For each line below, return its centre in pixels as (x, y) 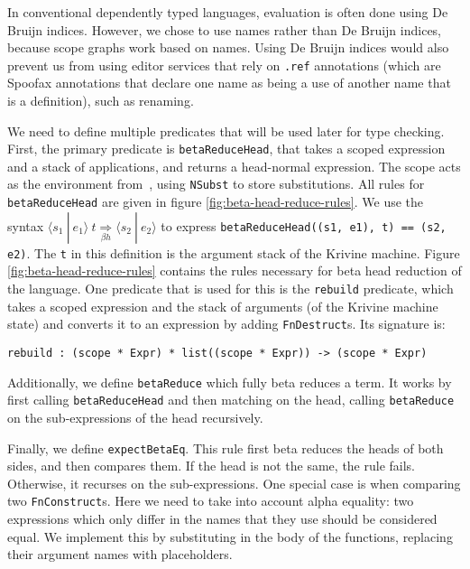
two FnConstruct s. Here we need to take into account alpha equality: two (211, 501)
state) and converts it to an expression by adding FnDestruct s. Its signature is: (226, 324)
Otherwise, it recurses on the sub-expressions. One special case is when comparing (234, 483)
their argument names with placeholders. (120, 554)
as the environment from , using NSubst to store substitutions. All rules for (216, 184)
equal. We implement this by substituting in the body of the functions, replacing (230, 536)
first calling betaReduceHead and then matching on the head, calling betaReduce (231, 400)
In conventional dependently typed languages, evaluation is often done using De (228, 12)
